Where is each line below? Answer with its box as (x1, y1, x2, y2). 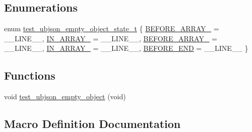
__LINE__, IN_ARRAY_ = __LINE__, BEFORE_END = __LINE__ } (4, 43, 248, 53)
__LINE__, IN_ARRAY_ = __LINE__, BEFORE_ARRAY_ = (4, 33, 217, 43)
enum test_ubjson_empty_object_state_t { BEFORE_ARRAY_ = (4, 23, 219, 34)
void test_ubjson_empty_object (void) (4, 91, 126, 102)
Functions (4, 68, 55, 83)
